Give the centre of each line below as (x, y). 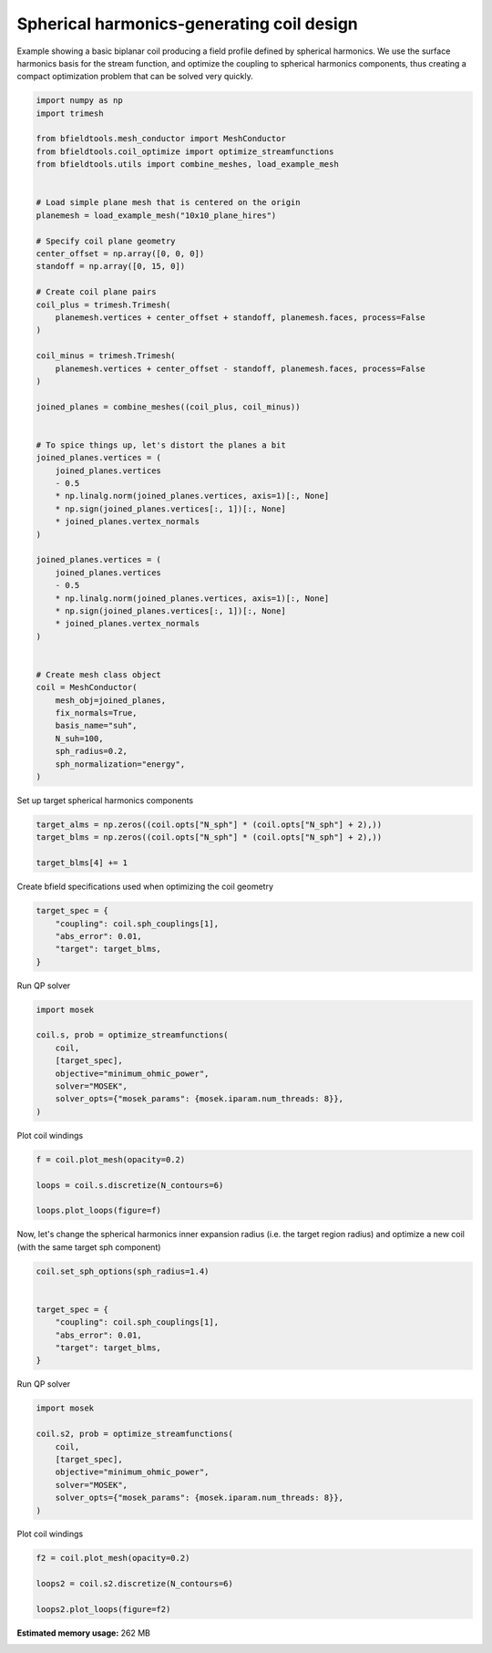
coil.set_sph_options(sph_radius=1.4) (123, 1271)
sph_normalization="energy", (120, 764)
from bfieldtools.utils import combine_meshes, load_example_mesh (187, 165)
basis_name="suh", (96, 726)
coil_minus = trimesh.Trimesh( (106, 356)
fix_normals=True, (96, 713)
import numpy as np (79, 101)
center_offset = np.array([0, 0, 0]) (120, 254)
